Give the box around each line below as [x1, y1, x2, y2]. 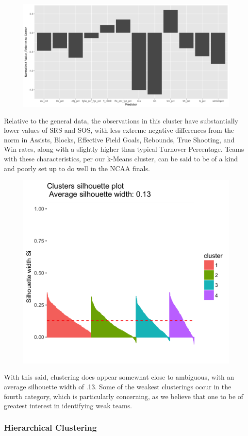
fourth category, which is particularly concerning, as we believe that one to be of [4, 391, 244, 401]
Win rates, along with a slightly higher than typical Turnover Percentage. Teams [4, 144, 244, 154]
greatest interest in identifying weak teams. [4, 401, 132, 411]
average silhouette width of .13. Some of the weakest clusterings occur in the [4, 382, 231, 392]
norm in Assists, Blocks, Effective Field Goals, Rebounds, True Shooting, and [4, 134, 235, 144]
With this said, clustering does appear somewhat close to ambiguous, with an [4, 372, 234, 382]
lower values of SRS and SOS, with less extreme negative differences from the [4, 125, 234, 135]
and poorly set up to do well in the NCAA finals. [4, 163, 150, 173]
